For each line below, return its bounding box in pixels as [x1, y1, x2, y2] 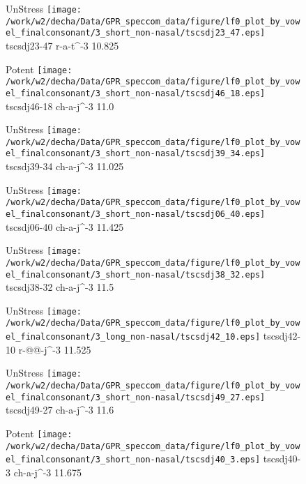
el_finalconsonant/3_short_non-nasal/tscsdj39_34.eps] [6, 149, 266, 159]
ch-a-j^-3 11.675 [13, 464, 82, 479]
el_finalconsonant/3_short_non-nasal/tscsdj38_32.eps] [6, 269, 266, 280]
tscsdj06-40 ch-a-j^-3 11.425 [6, 219, 124, 234]
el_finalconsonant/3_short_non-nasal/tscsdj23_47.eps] [6, 28, 266, 38]
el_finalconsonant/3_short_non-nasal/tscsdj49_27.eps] [6, 392, 266, 402]
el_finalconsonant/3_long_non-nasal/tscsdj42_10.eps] [6, 332, 261, 342]
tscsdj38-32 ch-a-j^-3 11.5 [6, 280, 114, 294]
